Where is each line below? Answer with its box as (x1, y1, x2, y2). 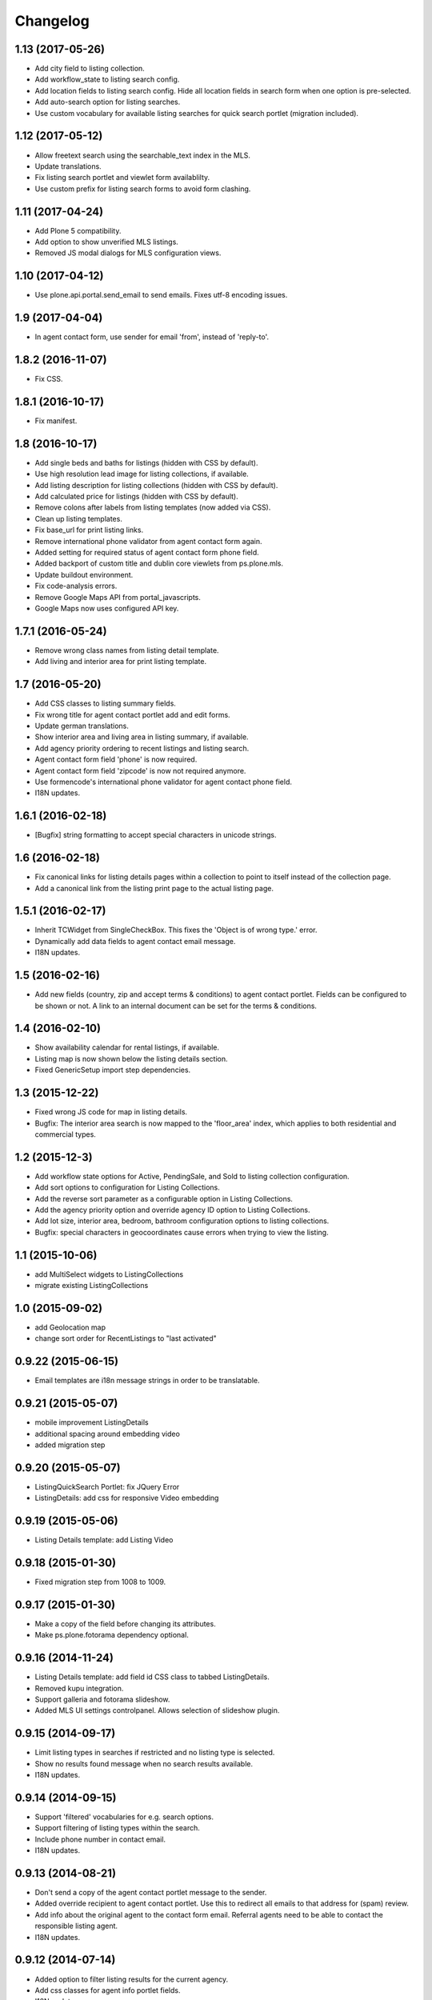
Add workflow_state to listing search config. (34, 74, 180, 84)
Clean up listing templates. (34, 514, 123, 523)
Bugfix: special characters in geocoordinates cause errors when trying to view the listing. (34, 1227, 329, 1237)
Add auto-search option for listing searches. (34, 97, 181, 107)
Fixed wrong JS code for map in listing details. (34, 1107, 188, 1117)
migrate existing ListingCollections (34, 1281, 149, 1290)
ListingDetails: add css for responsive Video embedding (34, 1493, 219, 1503)
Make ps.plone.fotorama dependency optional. (34, 1630, 190, 1640)
